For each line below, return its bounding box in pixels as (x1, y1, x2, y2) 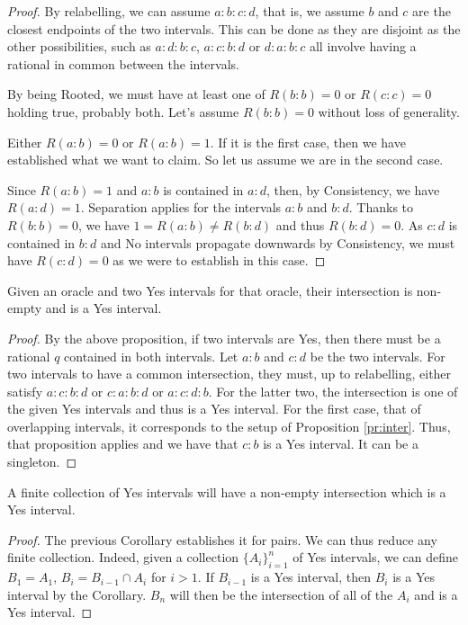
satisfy (7, 381, 43, 400)
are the (412, 2, 451, 20)
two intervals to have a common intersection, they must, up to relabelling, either (7, 364, 452, 383)
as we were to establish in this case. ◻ (112, 251, 326, 270)
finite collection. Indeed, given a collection (7, 548, 239, 567)
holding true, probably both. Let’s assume (7, 102, 239, 121)
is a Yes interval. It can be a (263, 434, 418, 453)
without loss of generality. (318, 102, 460, 121)
